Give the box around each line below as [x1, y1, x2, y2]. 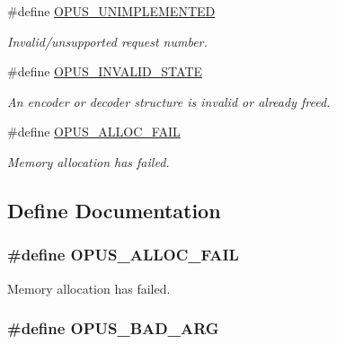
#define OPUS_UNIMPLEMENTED [7, 2, 216, 20]
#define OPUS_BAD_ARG [7, 317, 219, 340]
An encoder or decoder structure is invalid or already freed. [7, 92, 331, 110]
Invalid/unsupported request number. [7, 31, 208, 50]
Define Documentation [7, 196, 221, 224]
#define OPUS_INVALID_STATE [7, 62, 203, 81]
